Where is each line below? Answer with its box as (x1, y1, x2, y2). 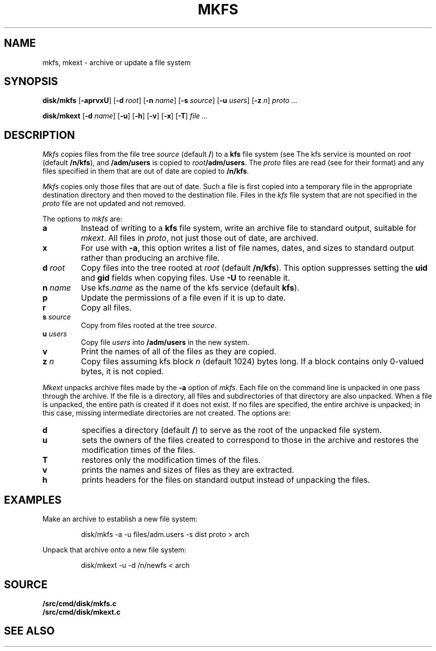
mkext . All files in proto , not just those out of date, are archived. (81, 233, 319, 243)
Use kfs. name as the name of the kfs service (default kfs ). (81, 283, 300, 293)
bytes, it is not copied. (81, 366, 164, 377)
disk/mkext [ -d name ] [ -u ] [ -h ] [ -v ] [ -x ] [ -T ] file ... (42, 111, 208, 120)
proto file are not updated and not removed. (42, 199, 186, 208)
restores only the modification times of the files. (82, 455, 261, 465)
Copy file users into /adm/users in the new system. (81, 338, 250, 347)
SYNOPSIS (4, 75, 58, 88)
